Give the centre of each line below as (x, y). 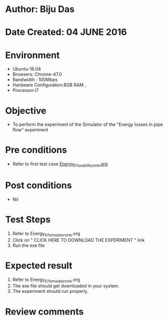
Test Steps (28, 220)
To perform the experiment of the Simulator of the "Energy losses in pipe (88, 124)
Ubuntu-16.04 (27, 69)
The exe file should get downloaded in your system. (66, 286)
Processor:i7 (26, 90)
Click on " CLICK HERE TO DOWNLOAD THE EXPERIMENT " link (78, 240)
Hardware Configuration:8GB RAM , (49, 85)
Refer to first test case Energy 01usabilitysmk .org (60, 165)
